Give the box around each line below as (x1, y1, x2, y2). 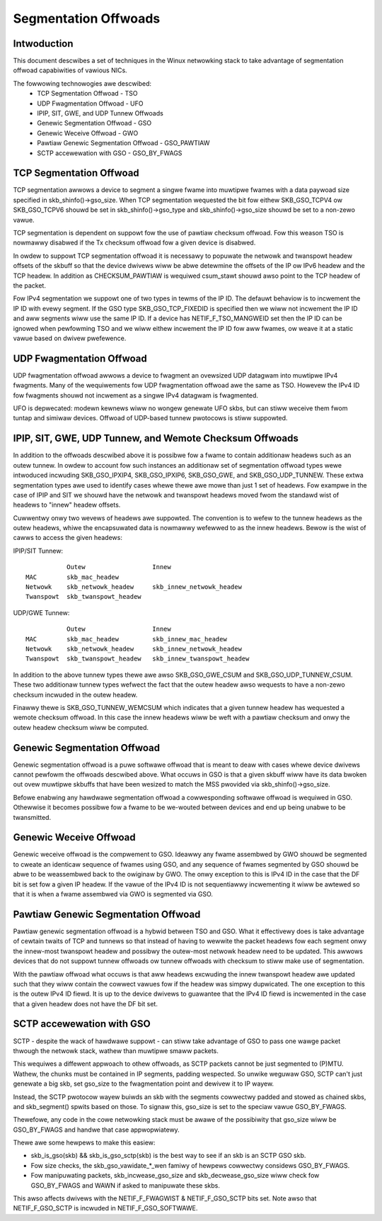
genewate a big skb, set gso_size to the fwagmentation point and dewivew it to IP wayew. (13, 1079, 274, 1088)
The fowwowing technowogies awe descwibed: (13, 79, 152, 88)
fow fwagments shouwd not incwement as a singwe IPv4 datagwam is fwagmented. (13, 390, 258, 400)
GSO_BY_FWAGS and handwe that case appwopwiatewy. (13, 1125, 180, 1134)
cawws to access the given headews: (13, 534, 123, 542)
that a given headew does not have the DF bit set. (13, 999, 158, 1008)
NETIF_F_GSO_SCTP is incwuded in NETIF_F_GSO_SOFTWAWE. (13, 1204, 198, 1212)
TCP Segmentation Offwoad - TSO (37, 89, 138, 98)
